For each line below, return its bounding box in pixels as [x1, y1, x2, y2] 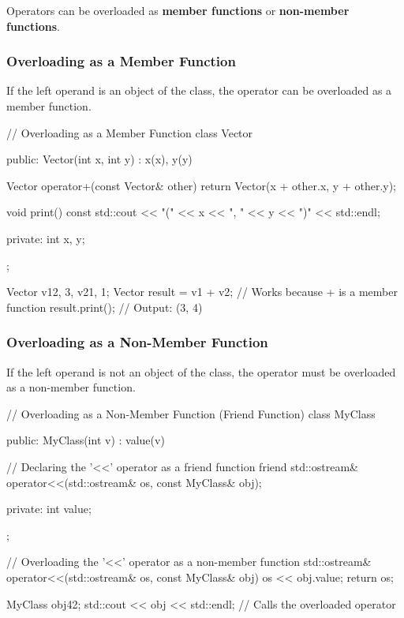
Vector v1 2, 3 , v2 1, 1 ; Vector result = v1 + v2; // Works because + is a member [6, 283, 398, 300]
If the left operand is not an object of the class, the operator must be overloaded [6, 363, 396, 380]
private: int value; [6, 500, 92, 517]
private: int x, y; [6, 230, 85, 246]
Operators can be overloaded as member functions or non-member [6, 2, 350, 18]
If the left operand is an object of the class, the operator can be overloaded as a [6, 82, 392, 99]
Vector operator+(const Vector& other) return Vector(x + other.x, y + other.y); [6, 177, 397, 193]
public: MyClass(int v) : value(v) [6, 432, 165, 448]
